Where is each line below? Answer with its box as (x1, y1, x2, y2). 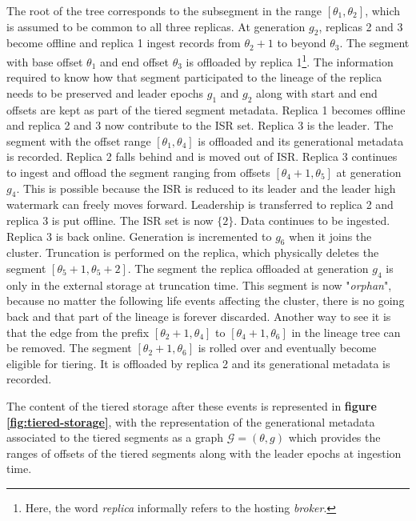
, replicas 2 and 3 (318, 18, 403, 34)
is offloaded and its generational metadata (198, 132, 404, 149)
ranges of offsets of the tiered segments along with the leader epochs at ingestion (6, 444, 402, 461)
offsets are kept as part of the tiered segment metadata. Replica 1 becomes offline (6, 101, 406, 118)
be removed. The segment (6, 339, 132, 356)
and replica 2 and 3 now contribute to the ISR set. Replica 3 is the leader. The (6, 117, 394, 134)
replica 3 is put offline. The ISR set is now (6, 211, 214, 228)
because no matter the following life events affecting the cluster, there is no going (6, 292, 405, 309)
